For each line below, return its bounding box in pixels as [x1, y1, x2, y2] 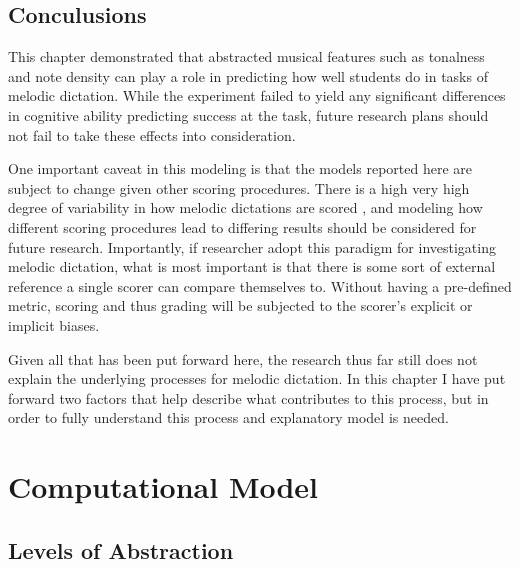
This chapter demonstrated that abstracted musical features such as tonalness [8, 46, 485, 67]
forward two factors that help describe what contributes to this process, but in [8, 387, 489, 408]
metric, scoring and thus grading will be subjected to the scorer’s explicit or [8, 295, 473, 316]
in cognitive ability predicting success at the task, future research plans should [8, 104, 489, 125]
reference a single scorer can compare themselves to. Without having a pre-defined [8, 275, 512, 296]
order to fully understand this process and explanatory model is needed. [8, 407, 449, 428]
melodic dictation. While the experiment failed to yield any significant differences [8, 85, 506, 106]
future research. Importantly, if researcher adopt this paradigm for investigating [8, 236, 496, 257]
